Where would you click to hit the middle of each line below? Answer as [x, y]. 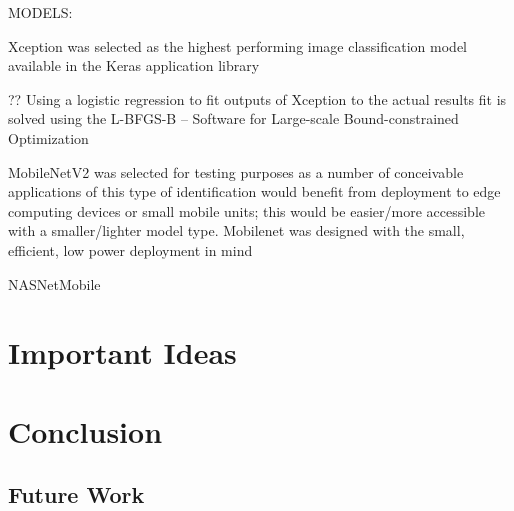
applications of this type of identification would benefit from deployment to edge [254, 191]
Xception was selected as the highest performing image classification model [237, 45]
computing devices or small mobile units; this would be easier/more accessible [246, 210]
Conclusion [85, 430]
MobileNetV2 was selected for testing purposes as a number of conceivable [236, 171]
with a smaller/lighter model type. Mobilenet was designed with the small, [236, 230]
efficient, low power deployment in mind [130, 249]
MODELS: [40, 12]
